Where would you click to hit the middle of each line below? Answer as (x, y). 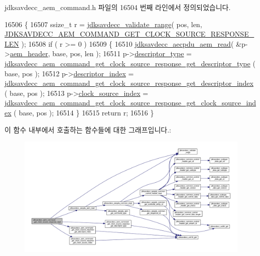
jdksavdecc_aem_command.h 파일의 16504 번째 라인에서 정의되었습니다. (118, 7)
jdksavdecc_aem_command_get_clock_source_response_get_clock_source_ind (130, 103)
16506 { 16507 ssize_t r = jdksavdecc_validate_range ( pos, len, (103, 24)
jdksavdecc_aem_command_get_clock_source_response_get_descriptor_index (129, 83)
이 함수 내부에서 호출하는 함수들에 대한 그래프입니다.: (88, 129)
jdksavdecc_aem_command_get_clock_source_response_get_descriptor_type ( (130, 63)
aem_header (29, 53)
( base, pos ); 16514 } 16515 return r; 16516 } (84, 112)
